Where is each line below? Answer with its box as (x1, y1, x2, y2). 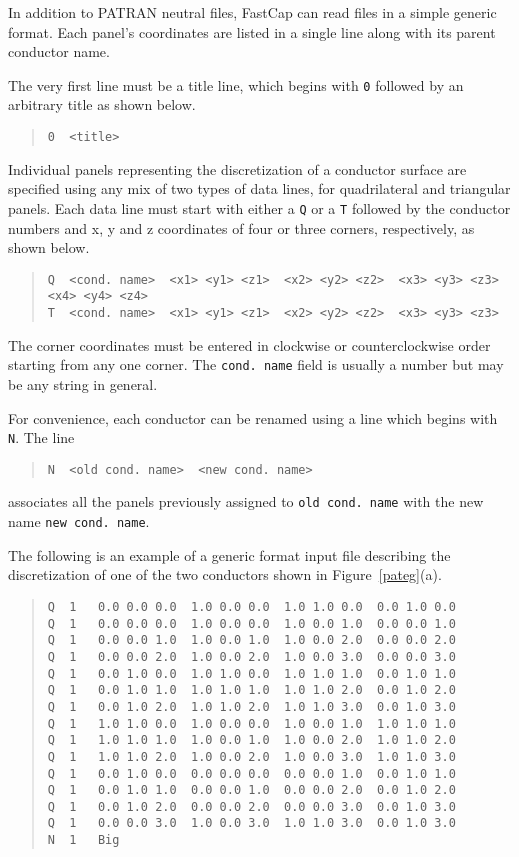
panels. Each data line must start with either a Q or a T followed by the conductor (8, 197, 511, 218)
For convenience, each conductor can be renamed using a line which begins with (8, 407, 498, 428)
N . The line (8, 427, 75, 448)
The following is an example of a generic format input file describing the (8, 544, 451, 565)
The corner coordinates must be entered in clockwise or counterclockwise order (8, 334, 491, 355)
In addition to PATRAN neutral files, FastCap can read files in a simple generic (8, 2, 497, 22)
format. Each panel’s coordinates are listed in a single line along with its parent (8, 21, 496, 42)
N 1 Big (47, 833, 120, 848)
